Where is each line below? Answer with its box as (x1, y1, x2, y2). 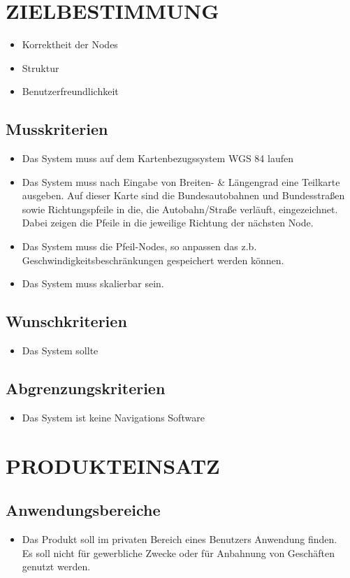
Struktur (22, 60, 59, 75)
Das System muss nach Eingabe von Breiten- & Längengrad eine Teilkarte (22, 174, 340, 189)
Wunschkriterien (6, 310, 127, 332)
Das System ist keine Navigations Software (22, 410, 205, 424)
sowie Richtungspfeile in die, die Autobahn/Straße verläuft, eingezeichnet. (22, 201, 338, 216)
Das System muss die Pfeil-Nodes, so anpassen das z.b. (22, 239, 257, 254)
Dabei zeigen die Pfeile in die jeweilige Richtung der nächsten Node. (22, 215, 314, 230)
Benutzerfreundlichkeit (22, 84, 119, 99)
